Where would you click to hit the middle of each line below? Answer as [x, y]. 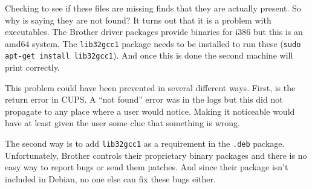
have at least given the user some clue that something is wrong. [122, 123]
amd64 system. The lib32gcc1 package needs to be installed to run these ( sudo [153, 43]
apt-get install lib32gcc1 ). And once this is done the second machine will [149, 55]
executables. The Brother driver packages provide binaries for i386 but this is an [154, 32]
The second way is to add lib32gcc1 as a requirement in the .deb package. [145, 143]
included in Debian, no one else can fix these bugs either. [110, 178]
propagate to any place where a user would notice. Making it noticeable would [150, 111]
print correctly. [32, 67]
